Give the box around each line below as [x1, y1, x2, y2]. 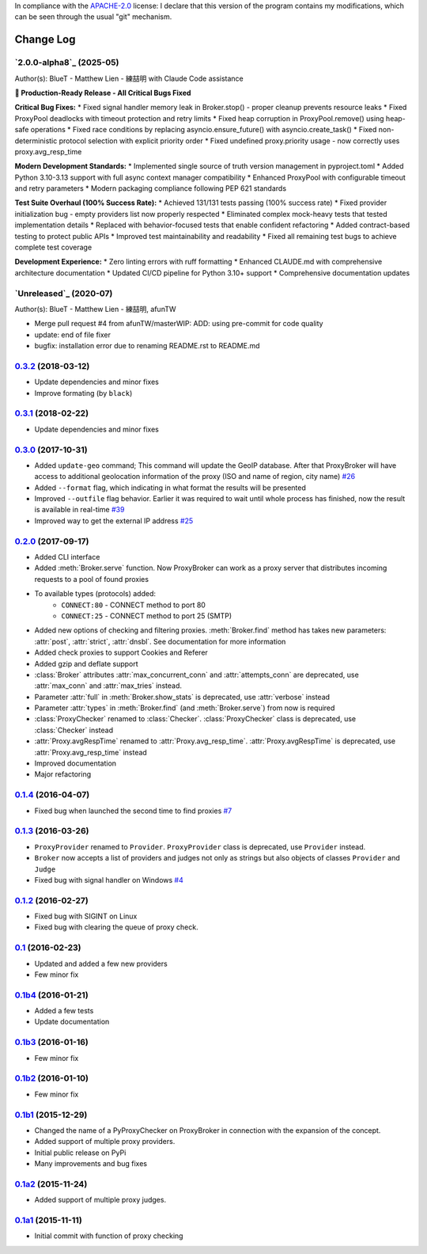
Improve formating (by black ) [34, 388, 133, 397]
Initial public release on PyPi [34, 1148, 127, 1157]
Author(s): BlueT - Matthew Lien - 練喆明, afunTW [14, 304, 177, 313]
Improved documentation [34, 758, 117, 768]
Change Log [14, 32, 76, 47]
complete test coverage [14, 242, 93, 253]
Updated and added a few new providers [34, 959, 168, 968]
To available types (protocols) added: [34, 589, 157, 598]
